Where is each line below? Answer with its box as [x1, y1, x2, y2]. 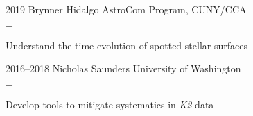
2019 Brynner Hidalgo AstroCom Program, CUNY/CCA [6, 2, 247, 16]
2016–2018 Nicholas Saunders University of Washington [6, 61, 241, 76]
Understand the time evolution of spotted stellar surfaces [6, 38, 247, 52]
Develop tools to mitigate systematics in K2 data [6, 97, 214, 111]
